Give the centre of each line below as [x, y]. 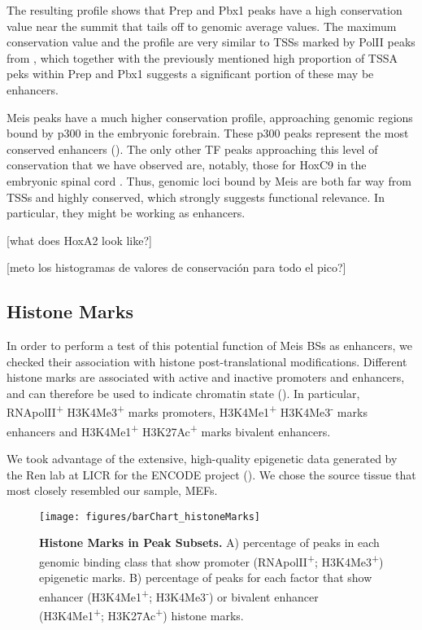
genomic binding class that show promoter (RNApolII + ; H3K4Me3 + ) [211, 560]
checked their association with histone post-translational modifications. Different [207, 361]
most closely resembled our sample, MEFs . [112, 490]
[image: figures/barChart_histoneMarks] [150, 516]
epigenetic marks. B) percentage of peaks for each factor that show [206, 577]
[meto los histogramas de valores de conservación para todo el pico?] [176, 267]
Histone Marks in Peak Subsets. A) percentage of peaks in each [209, 542]
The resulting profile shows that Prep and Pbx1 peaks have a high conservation [204, 10]
